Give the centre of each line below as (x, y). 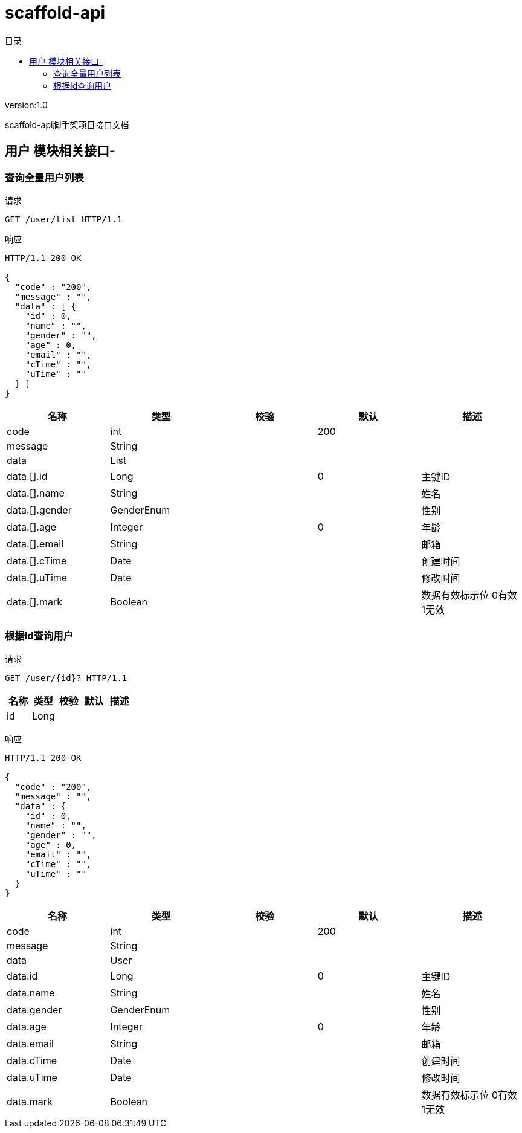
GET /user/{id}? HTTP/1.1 (66, 678)
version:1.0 (26, 105)
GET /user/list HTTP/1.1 (63, 219)
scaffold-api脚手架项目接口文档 (67, 124)
